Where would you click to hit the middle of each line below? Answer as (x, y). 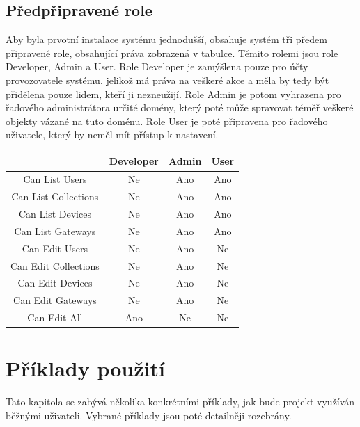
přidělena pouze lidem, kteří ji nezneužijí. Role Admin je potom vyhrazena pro (173, 94)
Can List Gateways (55, 231)
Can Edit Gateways (55, 300)
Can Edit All (55, 317)
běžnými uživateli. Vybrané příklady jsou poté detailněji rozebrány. (149, 415)
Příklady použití (85, 368)
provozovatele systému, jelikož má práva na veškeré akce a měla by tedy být (167, 80)
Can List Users (55, 179)
